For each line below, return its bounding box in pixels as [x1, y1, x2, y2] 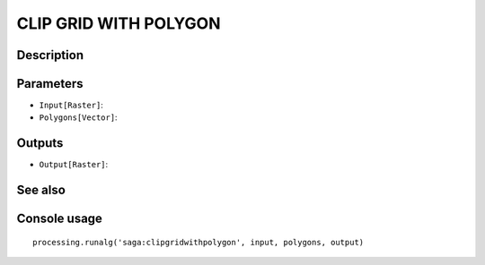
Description [16, 47, 84, 63]
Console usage [16, 211, 103, 227]
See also [16, 183, 66, 198]
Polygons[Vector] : [39, 112, 118, 123]
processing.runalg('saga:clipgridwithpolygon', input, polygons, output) [32, 237, 365, 247]
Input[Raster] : [39, 99, 103, 111]
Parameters [16, 76, 84, 91]
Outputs [16, 135, 64, 151]
